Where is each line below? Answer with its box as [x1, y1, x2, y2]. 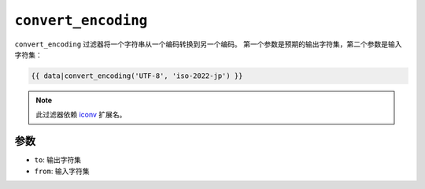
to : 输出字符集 [34, 155, 82, 165]
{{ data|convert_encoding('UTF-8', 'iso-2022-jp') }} [31, 71, 243, 80]
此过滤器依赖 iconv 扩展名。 [35, 110, 127, 120]
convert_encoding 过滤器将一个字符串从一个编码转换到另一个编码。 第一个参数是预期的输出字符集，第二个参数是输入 [14, 39, 402, 49]
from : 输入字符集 [34, 166, 90, 176]
